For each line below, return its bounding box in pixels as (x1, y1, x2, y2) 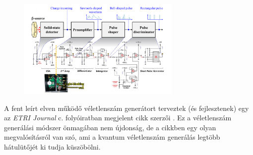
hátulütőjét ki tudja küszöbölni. (4, 141, 101, 152)
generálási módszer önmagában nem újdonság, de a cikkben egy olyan (4, 122, 216, 132)
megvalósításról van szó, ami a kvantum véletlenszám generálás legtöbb (4, 132, 220, 142)
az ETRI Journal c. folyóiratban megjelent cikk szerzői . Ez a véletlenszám (4, 112, 232, 123)
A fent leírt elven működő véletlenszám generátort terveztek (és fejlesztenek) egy (4, 103, 249, 113)
